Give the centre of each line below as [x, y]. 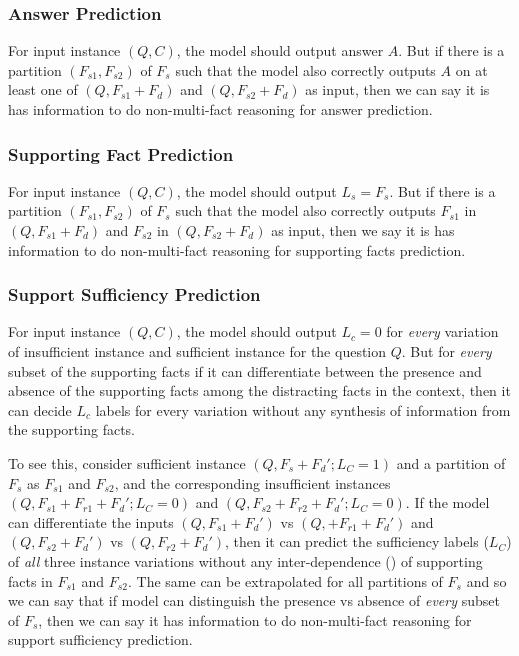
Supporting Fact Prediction [121, 153]
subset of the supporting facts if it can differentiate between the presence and [245, 370]
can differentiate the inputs [91, 521]
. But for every [446, 351]
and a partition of [451, 462]
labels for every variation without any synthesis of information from [303, 409]
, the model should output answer [280, 50]
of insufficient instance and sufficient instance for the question [197, 351]
